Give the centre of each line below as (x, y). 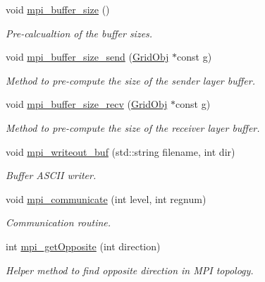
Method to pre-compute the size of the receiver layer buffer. (133, 127)
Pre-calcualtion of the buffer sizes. (79, 33)
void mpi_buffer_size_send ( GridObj (87, 57)
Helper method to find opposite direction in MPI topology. (130, 270)
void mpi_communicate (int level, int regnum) (106, 198)
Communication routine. (58, 222)
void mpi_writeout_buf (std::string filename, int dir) (121, 151)
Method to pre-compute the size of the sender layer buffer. (130, 80)
